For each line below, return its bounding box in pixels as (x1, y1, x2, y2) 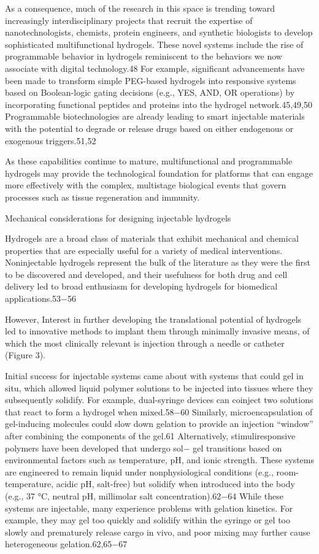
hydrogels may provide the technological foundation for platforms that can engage (5, 166, 313, 179)
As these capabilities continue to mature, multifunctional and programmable (5, 155, 293, 167)
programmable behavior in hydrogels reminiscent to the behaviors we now (5, 50, 282, 63)
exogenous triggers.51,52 (5, 134, 96, 147)
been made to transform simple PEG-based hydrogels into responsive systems (5, 74, 296, 87)
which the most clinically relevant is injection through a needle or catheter (5, 336, 285, 349)
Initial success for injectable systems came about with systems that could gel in (5, 369, 304, 382)
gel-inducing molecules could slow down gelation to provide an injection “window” (5, 417, 313, 430)
